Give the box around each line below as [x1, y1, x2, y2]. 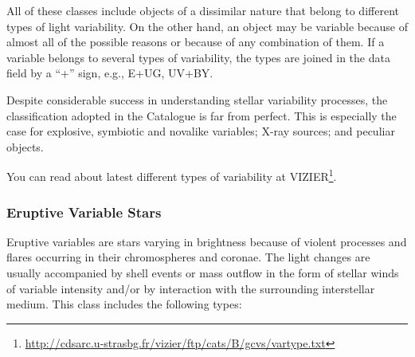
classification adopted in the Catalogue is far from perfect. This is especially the [6, 107, 397, 124]
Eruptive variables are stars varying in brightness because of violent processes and [6, 233, 407, 249]
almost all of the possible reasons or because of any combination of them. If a [6, 33, 385, 50]
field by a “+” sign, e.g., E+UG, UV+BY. [6, 65, 213, 81]
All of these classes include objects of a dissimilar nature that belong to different [6, 2, 399, 18]
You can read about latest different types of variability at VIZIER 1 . [6, 166, 337, 184]
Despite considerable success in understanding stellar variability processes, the [6, 91, 388, 108]
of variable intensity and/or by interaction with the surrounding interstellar [6, 280, 375, 296]
